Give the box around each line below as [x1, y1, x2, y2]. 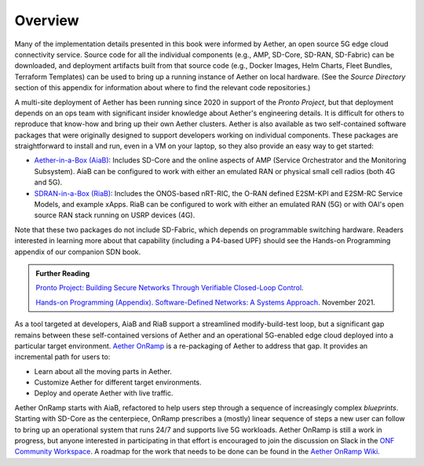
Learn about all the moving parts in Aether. [34, 366, 173, 376]
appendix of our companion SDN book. [14, 247, 141, 257]
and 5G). [34, 177, 63, 187]
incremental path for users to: [14, 352, 111, 362]
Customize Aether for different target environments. [34, 377, 202, 388]
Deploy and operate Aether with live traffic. [34, 388, 174, 398]
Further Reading [35, 268, 90, 278]
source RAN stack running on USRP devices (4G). [34, 210, 196, 220]
